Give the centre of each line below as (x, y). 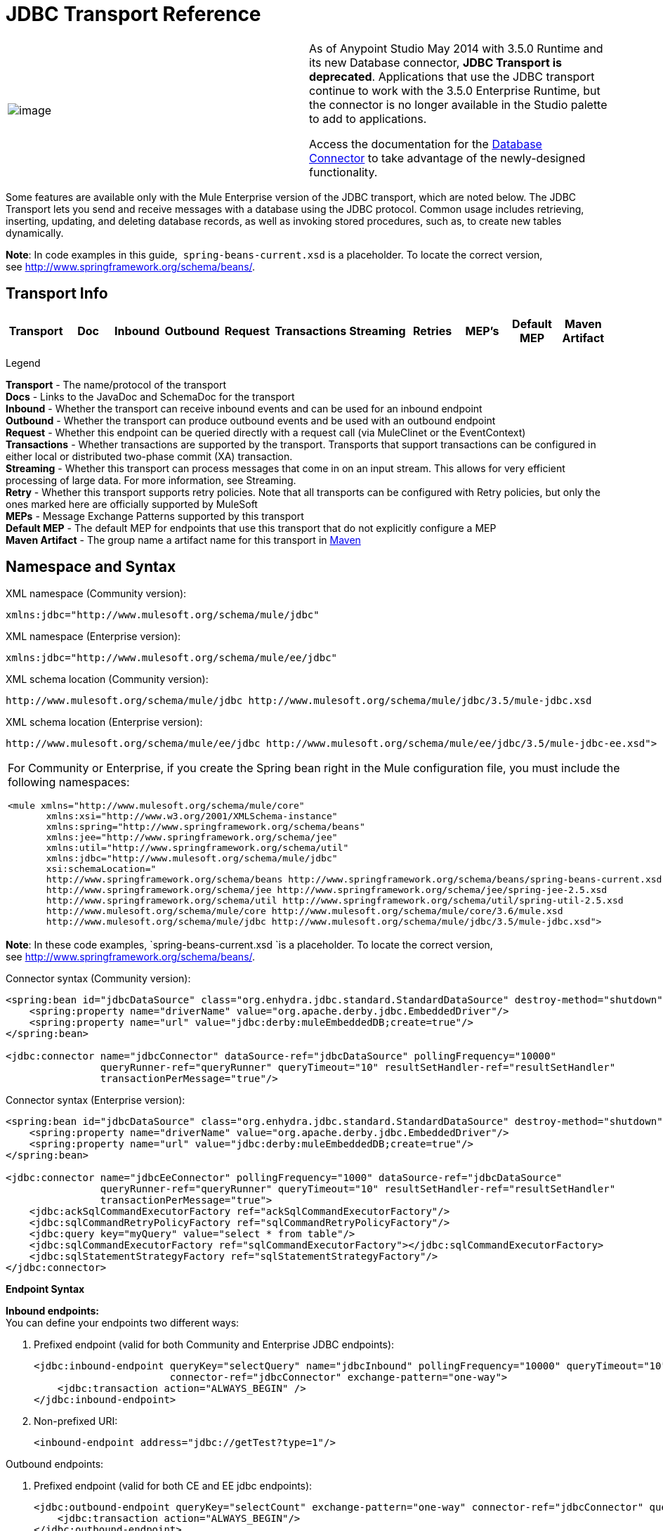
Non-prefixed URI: (76, 1421)
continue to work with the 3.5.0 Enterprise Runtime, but (455, 90)
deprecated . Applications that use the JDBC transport (452, 76)
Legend (23, 363)
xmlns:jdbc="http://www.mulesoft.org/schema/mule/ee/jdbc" (172, 658)
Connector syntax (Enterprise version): (96, 1100)
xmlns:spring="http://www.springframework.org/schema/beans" (205, 827)
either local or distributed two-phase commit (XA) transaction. (149, 456)
